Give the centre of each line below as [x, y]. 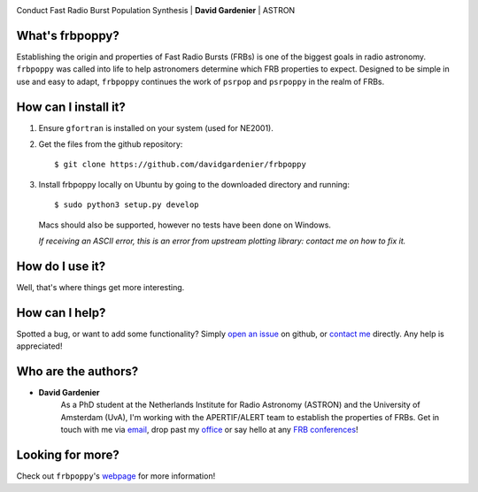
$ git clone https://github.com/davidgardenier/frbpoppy [181, 165]
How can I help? [61, 313]
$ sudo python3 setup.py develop [127, 205]
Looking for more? [68, 455]
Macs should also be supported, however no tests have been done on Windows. [185, 225]
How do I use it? [61, 266]
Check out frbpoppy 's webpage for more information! [116, 476]
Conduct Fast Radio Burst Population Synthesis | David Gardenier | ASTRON [156, 10]
